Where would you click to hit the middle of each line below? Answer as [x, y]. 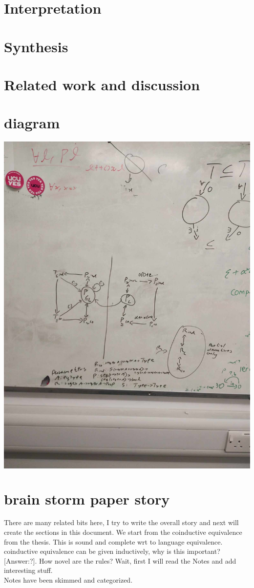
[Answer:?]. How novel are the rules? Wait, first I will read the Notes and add [120, 560]
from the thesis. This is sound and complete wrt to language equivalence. [113, 541]
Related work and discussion [102, 84]
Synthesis [36, 46]
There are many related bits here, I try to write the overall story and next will [121, 522]
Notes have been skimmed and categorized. [68, 579]
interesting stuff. [28, 570]
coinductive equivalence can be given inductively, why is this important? [112, 551]
